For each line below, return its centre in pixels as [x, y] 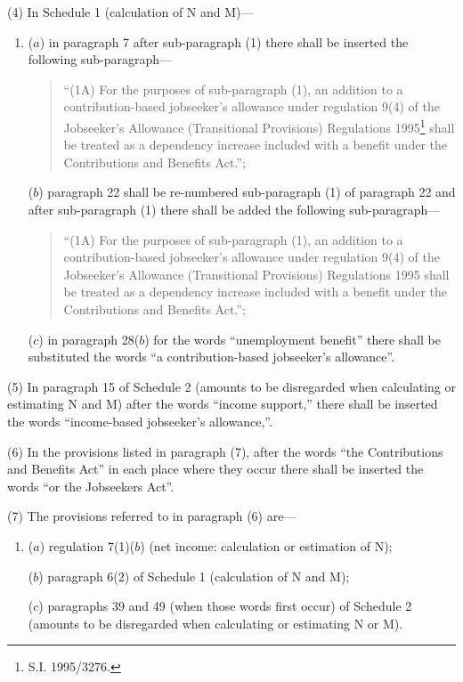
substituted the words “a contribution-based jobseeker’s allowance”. [211, 357]
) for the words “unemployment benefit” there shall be [292, 339]
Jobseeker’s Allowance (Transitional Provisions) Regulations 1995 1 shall [259, 126]
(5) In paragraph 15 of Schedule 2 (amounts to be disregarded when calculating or [231, 386]
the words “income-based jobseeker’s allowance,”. [140, 421]
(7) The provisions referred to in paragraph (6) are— [152, 516]
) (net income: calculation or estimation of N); [266, 545]
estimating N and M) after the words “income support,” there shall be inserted [223, 404]
